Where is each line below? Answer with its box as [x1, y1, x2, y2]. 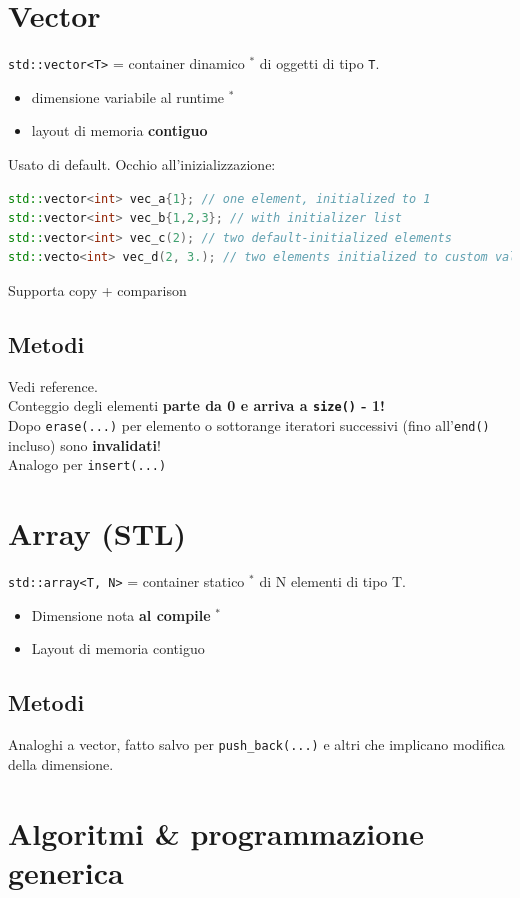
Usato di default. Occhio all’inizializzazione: [8, 153, 276, 174]
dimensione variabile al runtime [31, 86, 225, 107]
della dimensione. [8, 753, 114, 774]
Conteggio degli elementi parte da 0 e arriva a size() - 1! [8, 395, 385, 416]
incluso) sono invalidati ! [8, 434, 161, 455]
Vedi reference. [8, 375, 98, 396]
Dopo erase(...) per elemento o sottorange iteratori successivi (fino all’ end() [8, 414, 490, 435]
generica [8, 851, 124, 892]
